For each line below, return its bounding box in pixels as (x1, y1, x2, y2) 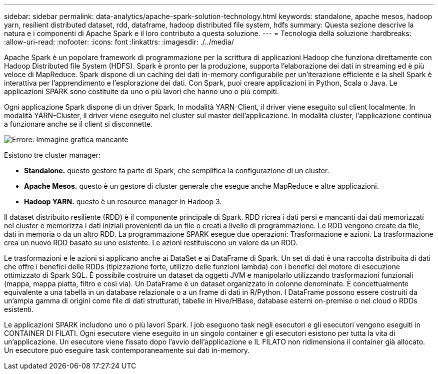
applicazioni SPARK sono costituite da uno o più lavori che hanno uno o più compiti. (4, 87, 279, 96)
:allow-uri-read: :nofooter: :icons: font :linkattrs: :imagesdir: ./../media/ (4, 38, 234, 46)
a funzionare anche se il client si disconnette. (4, 120, 153, 128)
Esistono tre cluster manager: (4, 151, 100, 159)
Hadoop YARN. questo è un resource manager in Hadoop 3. (24, 197, 222, 206)
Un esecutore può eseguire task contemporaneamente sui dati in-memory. (4, 346, 250, 354)
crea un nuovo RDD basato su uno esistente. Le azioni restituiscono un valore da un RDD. (4, 238, 297, 247)
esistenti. (4, 305, 34, 313)
